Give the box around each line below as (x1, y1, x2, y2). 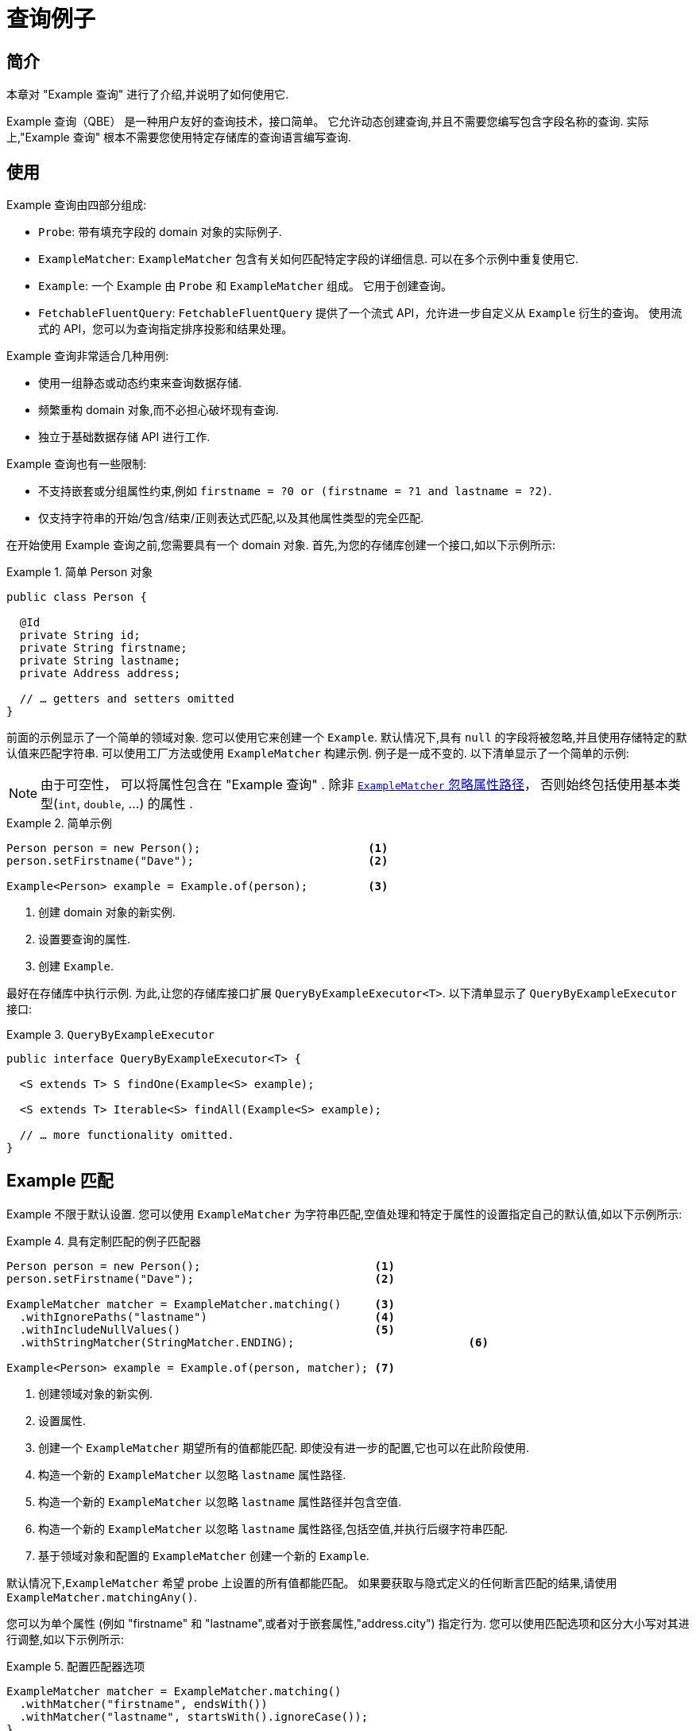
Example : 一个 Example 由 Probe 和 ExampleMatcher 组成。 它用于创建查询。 (38, 279, 453, 293)
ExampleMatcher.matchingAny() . (6, 1590, 198, 1604)
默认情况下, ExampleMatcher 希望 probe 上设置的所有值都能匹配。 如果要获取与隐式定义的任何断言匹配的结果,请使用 (6, 1575, 617, 1590)
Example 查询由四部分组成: (6, 198, 147, 212)
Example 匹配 (6, 1171, 114, 1191)
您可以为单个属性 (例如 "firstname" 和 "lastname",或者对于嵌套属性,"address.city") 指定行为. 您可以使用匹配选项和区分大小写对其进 (6, 1616, 690, 1630)
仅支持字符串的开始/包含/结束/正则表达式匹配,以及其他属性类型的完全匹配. (38, 511, 424, 525)
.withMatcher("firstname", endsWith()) (19, 1697, 268, 1710)
